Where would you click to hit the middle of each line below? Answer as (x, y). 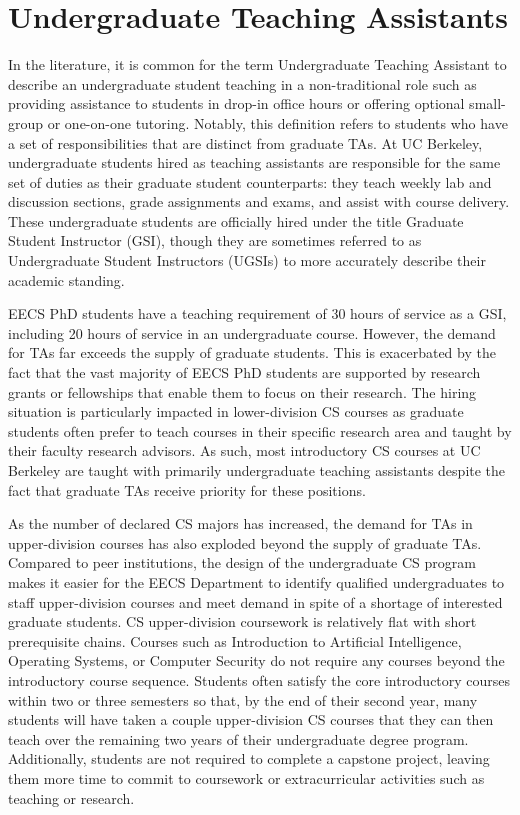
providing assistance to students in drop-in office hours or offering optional (236, 103)
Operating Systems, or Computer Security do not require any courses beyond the (256, 660)
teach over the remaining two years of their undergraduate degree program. (238, 738)
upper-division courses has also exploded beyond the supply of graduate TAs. (245, 542)
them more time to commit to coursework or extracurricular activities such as (246, 777)
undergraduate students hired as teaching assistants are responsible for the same (254, 162)
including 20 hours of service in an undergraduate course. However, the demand (252, 332)
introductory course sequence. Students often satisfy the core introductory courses (259, 679)
